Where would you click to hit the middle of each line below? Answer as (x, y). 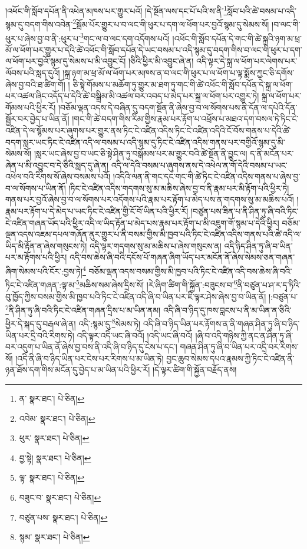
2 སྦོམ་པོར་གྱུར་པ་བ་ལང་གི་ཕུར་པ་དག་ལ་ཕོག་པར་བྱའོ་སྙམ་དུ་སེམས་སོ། (171, 23)
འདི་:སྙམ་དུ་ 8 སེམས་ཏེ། (110, 323)
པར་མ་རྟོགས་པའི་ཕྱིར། (36, 257)
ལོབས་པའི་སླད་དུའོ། (33, 72)
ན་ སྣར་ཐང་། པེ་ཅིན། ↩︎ (52, 398)
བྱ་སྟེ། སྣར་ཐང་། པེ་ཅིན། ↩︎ (55, 457)
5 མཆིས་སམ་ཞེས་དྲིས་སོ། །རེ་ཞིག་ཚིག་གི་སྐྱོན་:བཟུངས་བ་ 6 (157, 284)
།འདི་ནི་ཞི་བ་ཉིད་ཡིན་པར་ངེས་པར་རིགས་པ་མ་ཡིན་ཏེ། (90, 358)
